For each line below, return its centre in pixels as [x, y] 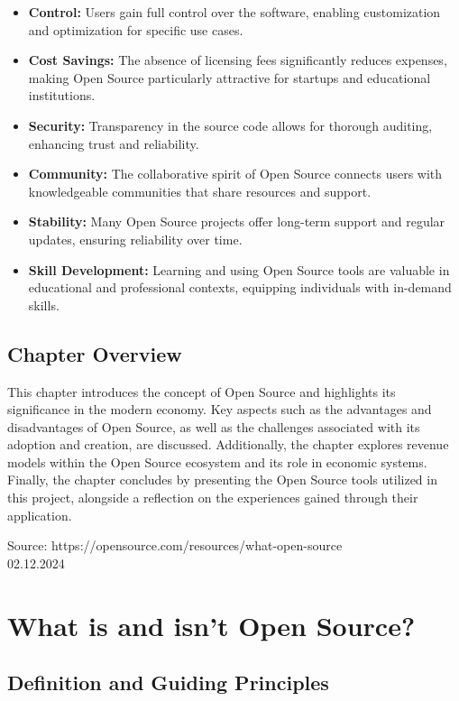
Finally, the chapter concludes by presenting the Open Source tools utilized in [222, 480]
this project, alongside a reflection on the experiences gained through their [213, 498]
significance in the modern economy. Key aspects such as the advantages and [220, 409]
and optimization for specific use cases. [136, 29]
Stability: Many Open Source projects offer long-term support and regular [237, 221]
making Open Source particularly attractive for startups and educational [229, 77]
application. [40, 515]
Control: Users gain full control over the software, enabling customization [234, 12]
